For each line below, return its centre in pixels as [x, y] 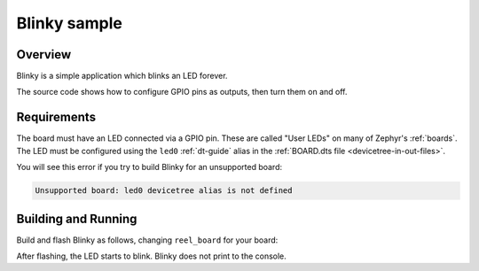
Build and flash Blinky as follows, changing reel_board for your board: [147, 240]
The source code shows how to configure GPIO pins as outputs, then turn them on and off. [182, 92]
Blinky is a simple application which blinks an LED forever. [122, 76]
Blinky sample [70, 23]
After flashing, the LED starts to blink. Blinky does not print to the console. [152, 256]
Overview [44, 54]
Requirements [56, 117]
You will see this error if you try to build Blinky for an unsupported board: [149, 167]
